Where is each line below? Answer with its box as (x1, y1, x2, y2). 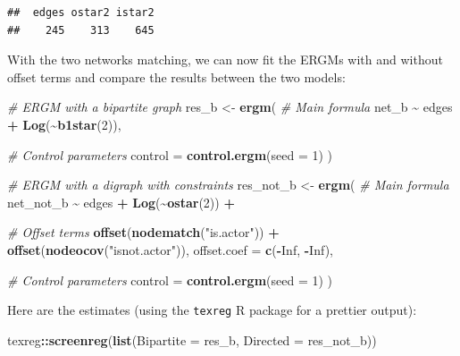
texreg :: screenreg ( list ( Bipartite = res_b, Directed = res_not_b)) (7, 330, 377, 349)
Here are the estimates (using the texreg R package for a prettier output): (7, 301, 417, 319)
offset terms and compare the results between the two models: (7, 67, 346, 86)
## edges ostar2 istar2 (7, 6, 155, 19)
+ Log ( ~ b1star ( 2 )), (7, 114, 121, 133)
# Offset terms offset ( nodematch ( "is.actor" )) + (7, 223, 280, 242)
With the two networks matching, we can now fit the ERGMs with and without (7, 50, 443, 69)
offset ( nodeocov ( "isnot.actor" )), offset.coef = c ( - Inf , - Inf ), (7, 240, 333, 259)
